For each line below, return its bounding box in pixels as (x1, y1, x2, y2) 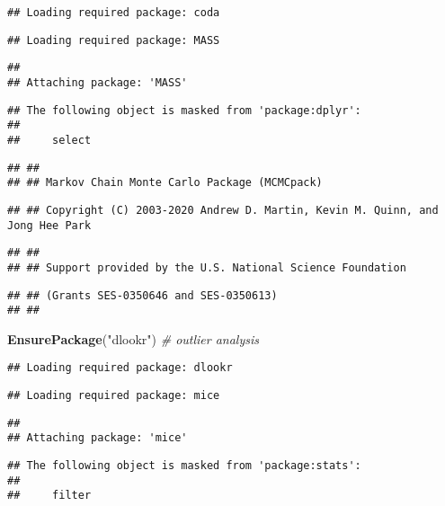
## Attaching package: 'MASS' (7, 75, 188, 89)
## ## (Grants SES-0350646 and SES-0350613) (7, 289, 278, 302)
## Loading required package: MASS (7, 33, 220, 47)
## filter (7, 489, 92, 502)
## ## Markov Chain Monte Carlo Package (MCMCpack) (7, 176, 323, 190)
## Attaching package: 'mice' (7, 431, 188, 445)
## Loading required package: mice (7, 389, 220, 403)
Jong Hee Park (7, 218, 92, 232)
